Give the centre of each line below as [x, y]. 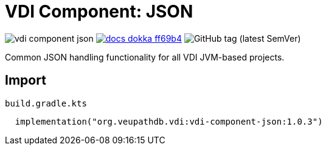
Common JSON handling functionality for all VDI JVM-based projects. [145, 57]
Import [26, 80]
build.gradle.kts [46, 103]
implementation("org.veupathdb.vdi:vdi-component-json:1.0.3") [169, 121]
